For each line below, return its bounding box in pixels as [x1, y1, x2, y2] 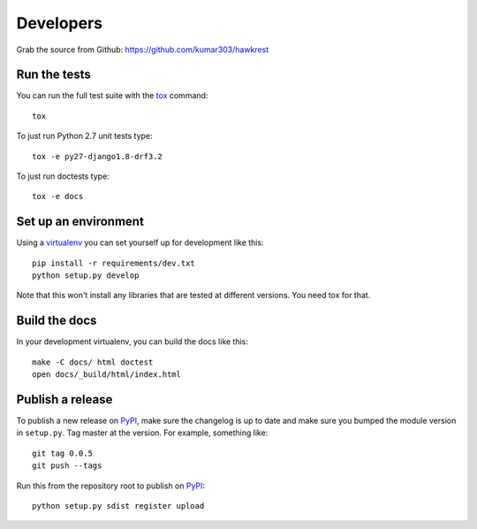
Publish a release [16, 392, 113, 407]
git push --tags [32, 461, 102, 471]
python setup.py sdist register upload [32, 501, 205, 511]
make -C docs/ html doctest [32, 356, 154, 367]
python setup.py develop [32, 271, 140, 280]
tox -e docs [32, 191, 84, 202]
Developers [16, 13, 103, 33]
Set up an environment [16, 214, 145, 229]
